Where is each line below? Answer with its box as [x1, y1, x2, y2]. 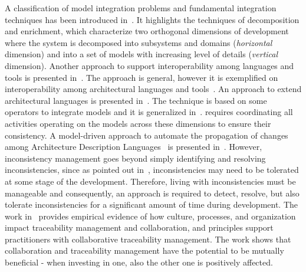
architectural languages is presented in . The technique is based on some [5, 94, 267, 106]
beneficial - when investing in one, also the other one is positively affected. [5, 256, 273, 268]
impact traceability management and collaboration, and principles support [5, 221, 274, 234]
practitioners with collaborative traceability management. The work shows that [5, 232, 291, 245]
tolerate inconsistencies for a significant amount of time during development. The [5, 198, 298, 211]
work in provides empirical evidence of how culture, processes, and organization [5, 209, 296, 222]
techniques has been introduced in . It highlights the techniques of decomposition [5, 13, 300, 25]
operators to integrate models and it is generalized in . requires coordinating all [5, 106, 293, 118]
